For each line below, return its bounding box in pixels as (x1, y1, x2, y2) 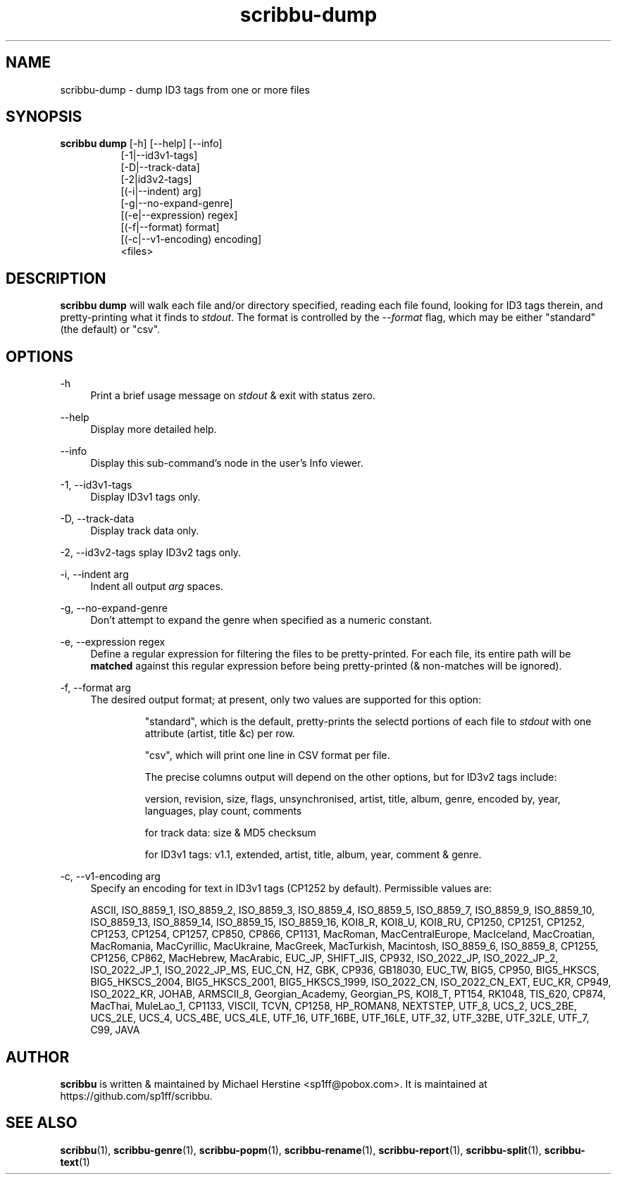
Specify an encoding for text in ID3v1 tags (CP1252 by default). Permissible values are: (90, 882, 492, 895)
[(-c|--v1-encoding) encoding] (120, 233, 262, 246)
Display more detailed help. (90, 423, 217, 436)
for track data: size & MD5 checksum (144, 827, 316, 839)
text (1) (60, 1155, 90, 1168)
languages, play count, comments (144, 805, 302, 817)
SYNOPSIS (6, 108, 82, 126)
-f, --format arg (60, 682, 131, 694)
